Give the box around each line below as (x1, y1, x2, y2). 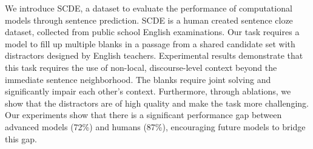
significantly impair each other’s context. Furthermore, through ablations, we (5, 85, 291, 98)
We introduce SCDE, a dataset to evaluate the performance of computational (5, 2, 292, 14)
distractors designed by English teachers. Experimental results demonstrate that (5, 49, 303, 62)
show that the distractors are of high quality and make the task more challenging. (5, 96, 309, 109)
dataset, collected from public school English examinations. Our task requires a (5, 25, 300, 38)
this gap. (5, 132, 37, 145)
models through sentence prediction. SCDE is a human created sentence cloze (5, 13, 293, 26)
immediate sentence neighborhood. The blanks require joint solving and (5, 73, 271, 85)
